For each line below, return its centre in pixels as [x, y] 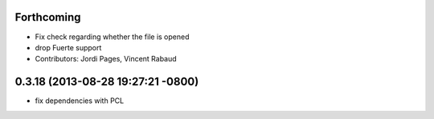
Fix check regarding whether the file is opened [112, 37]
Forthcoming [48, 17]
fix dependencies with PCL [80, 101]
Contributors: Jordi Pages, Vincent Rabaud [106, 59]
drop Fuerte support [68, 47]
